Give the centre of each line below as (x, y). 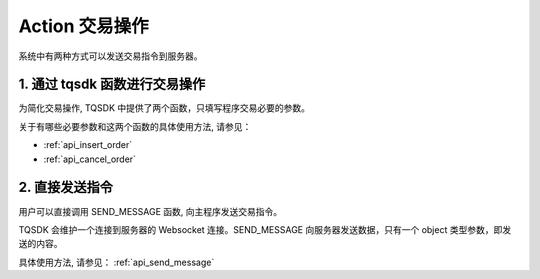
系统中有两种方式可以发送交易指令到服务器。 (110, 56)
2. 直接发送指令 (66, 187)
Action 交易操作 (83, 26)
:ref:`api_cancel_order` (90, 159)
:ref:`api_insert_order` (88, 145)
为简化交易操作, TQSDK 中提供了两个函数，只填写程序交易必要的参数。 (164, 108)
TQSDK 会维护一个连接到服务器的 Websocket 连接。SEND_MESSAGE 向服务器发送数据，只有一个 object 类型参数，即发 (265, 229)
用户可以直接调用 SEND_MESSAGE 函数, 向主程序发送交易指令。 (150, 211)
